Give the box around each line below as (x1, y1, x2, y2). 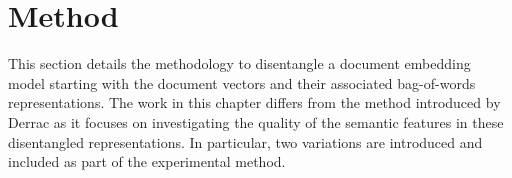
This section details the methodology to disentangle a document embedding (8, 53, 471, 74)
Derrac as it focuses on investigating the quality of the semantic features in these (8, 111, 504, 132)
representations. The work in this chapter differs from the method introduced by (8, 92, 501, 113)
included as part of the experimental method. (8, 151, 286, 172)
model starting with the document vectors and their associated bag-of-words (8, 72, 476, 93)
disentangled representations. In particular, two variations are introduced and (8, 131, 483, 152)
